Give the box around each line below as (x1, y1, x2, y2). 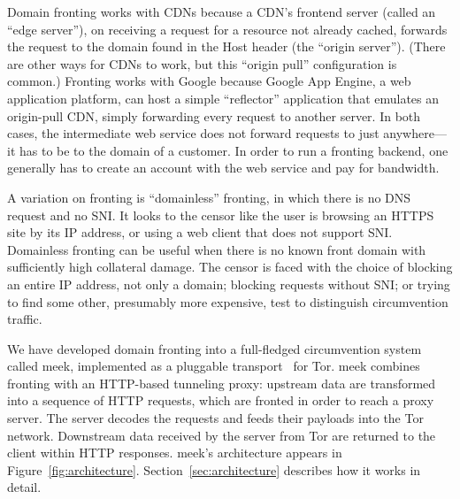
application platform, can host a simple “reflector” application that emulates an (7, 88, 440, 107)
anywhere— (383, 124, 447, 142)
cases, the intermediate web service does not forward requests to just (7, 124, 379, 142)
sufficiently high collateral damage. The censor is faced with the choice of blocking (7, 257, 453, 276)
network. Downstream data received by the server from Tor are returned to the (7, 426, 436, 444)
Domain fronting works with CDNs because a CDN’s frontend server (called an (7, 3, 436, 20)
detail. (7, 478, 42, 496)
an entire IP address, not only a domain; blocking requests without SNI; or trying (7, 274, 450, 293)
